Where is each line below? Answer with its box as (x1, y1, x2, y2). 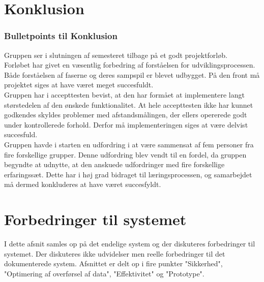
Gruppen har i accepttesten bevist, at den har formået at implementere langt (4, 89, 245, 100)
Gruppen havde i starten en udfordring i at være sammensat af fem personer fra (4, 139, 254, 149)
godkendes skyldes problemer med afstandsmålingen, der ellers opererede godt (4, 109, 247, 120)
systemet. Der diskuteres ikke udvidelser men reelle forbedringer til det (4, 248, 225, 259)
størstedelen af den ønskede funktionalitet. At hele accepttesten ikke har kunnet (4, 99, 253, 110)
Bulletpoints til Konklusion (4, 29, 118, 42)
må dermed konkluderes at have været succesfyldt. (4, 179, 161, 190)
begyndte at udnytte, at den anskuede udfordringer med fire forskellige (4, 159, 225, 170)
